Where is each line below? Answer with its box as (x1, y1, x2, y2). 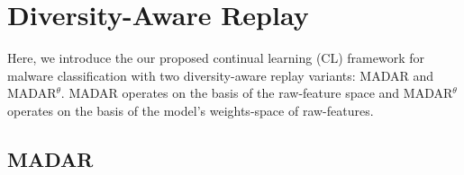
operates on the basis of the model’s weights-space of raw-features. (7, 101, 374, 119)
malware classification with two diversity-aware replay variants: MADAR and (7, 66, 433, 84)
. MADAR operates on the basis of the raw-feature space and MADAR (60, 83, 453, 102)
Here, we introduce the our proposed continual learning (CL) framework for (7, 48, 424, 67)
